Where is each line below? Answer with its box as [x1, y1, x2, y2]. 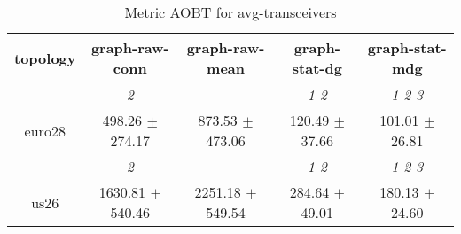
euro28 [24, 120, 66, 141]
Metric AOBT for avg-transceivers [124, 2, 337, 22]
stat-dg [292, 58, 342, 78]
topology [14, 47, 76, 68]
